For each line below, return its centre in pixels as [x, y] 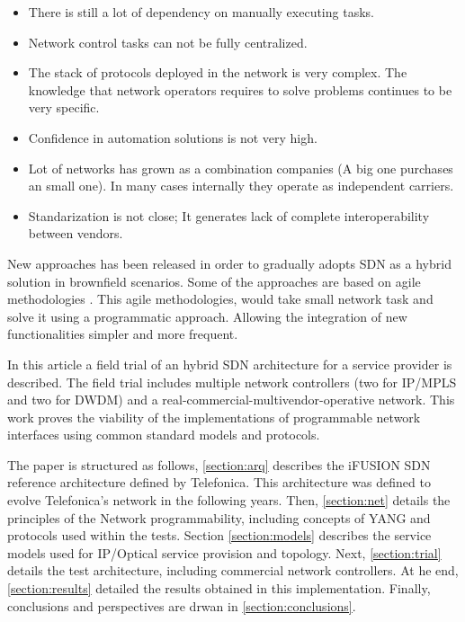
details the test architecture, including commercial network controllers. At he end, [233, 570]
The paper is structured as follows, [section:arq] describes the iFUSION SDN [219, 464]
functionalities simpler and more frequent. [123, 334]
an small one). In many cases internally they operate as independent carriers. [241, 186]
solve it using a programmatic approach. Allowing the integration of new [207, 316]
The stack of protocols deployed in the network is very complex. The [218, 72]
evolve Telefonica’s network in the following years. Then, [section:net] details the [229, 500]
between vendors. [76, 233]
